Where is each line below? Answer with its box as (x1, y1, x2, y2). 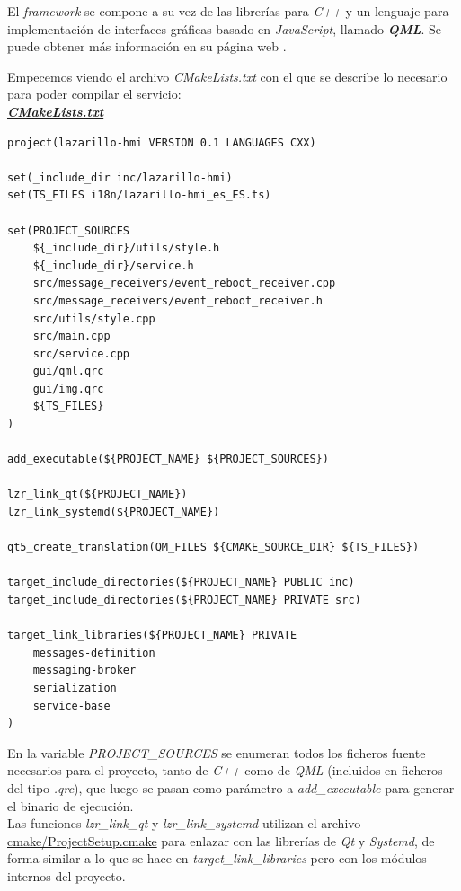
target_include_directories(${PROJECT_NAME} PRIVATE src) (7, 594, 361, 606)
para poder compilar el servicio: (7, 84, 182, 103)
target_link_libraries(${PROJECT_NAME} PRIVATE (7, 629, 297, 642)
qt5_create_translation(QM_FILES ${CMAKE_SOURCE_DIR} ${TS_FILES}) (7, 541, 420, 554)
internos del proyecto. (7, 866, 126, 885)
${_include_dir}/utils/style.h (32, 242, 220, 255)
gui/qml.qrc (32, 365, 104, 378)
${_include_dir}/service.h (32, 259, 194, 272)
